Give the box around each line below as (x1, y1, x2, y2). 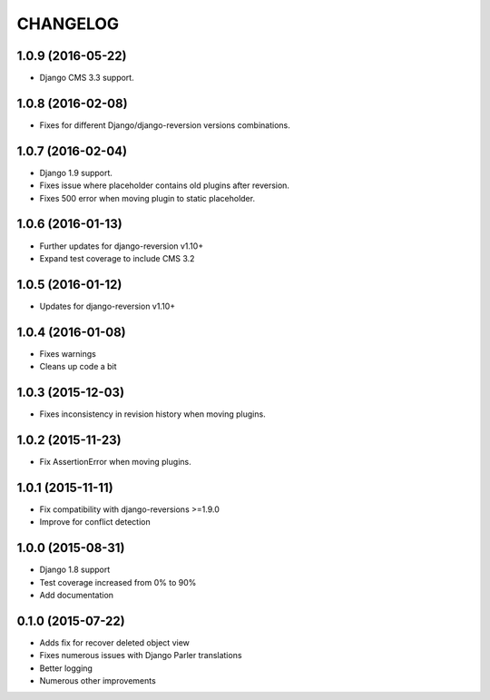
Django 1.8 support (39, 564, 111, 576)
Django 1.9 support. (39, 167, 113, 178)
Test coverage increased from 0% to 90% (39, 577, 197, 587)
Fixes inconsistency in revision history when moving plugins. (39, 409, 267, 419)
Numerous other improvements (39, 675, 156, 686)
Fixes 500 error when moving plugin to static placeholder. (39, 192, 256, 203)
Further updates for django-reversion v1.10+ (39, 241, 204, 251)
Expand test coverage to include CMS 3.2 (39, 252, 195, 263)
